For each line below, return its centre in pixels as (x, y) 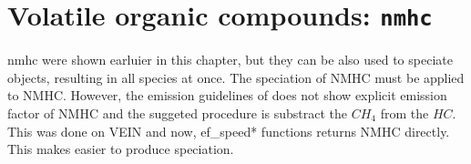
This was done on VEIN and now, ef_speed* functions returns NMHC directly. (229, 131)
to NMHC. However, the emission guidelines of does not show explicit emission (227, 95)
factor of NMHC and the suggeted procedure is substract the (178, 113)
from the (404, 113)
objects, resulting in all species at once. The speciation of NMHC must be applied (236, 77)
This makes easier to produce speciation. (121, 149)
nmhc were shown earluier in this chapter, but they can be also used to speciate (230, 60)
